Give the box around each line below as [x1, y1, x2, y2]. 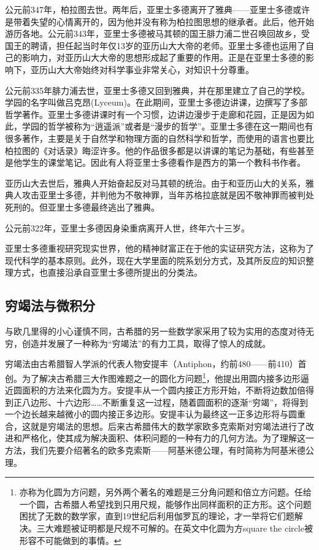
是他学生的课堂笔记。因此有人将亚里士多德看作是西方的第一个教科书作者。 [5, 156, 306, 169]
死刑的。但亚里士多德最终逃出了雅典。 [5, 200, 159, 213]
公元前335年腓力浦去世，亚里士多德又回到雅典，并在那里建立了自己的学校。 [5, 83, 310, 96]
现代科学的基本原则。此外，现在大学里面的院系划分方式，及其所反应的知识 [5, 254, 306, 266]
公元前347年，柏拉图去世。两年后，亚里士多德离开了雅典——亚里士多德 [5, 3, 293, 15]
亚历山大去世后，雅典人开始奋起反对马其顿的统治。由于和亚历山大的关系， [5, 176, 306, 189]
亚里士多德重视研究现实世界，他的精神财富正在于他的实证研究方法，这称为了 [5, 242, 314, 255]
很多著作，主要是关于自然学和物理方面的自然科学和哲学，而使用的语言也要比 [5, 131, 314, 144]
